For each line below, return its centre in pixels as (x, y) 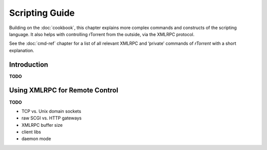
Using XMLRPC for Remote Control (64, 91)
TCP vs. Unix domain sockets (51, 111)
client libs (31, 132)
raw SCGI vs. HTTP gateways (51, 118)
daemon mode (36, 139)
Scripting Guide (42, 13)
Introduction (29, 64)
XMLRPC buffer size (42, 125)
